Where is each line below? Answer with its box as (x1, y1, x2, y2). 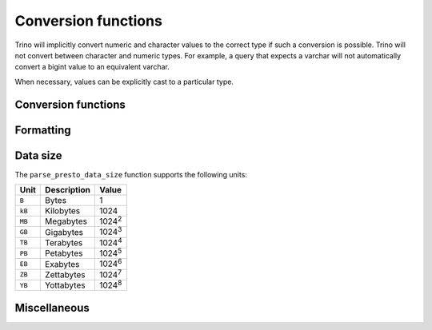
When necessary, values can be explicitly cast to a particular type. (14, 77, 234, 86)
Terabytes (45, 237, 83, 248)
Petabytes (45, 248, 83, 259)
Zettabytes (45, 268, 86, 280)
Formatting (14, 123, 71, 137)
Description (45, 185, 91, 196)
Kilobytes (45, 205, 80, 217)
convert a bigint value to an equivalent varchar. (14, 62, 170, 72)
